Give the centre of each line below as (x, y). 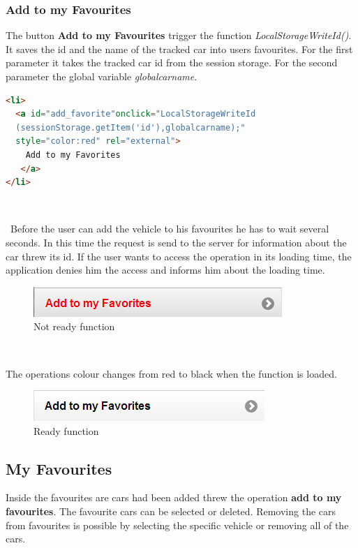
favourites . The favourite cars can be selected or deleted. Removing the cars (171, 511)
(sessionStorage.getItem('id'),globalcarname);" (130, 127)
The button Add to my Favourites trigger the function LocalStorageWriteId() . (179, 35)
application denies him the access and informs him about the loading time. (165, 270)
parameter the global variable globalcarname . (102, 76)
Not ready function (74, 326)
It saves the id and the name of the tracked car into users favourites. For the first (179, 49)
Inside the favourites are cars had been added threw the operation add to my (174, 497)
